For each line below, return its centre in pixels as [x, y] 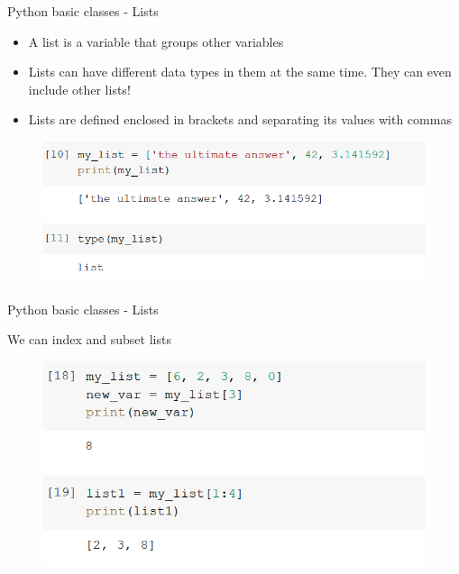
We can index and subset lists [89, 339]
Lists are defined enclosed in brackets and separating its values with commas [240, 119]
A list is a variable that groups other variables [156, 41]
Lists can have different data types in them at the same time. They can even [240, 72]
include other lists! [79, 89]
